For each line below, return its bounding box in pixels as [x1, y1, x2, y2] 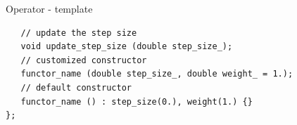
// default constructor [20, 82, 132, 93]
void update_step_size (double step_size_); [20, 41, 233, 52]
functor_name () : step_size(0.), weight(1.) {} [20, 96, 253, 107]
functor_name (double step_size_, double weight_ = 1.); [20, 69, 293, 79]
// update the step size [20, 27, 137, 38]
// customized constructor [20, 55, 147, 65]
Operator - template [6, 1, 93, 15]
